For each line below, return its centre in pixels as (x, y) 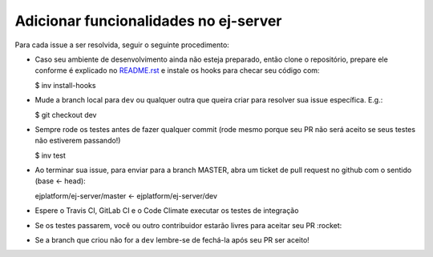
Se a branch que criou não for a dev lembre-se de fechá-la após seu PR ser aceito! (172, 240)
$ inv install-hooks (65, 85)
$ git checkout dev (66, 114)
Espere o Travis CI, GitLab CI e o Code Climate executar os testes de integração (167, 211)
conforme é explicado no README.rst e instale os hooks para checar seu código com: (177, 70)
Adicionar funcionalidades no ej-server (148, 21)
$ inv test (50, 155)
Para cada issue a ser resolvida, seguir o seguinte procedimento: (122, 45)
